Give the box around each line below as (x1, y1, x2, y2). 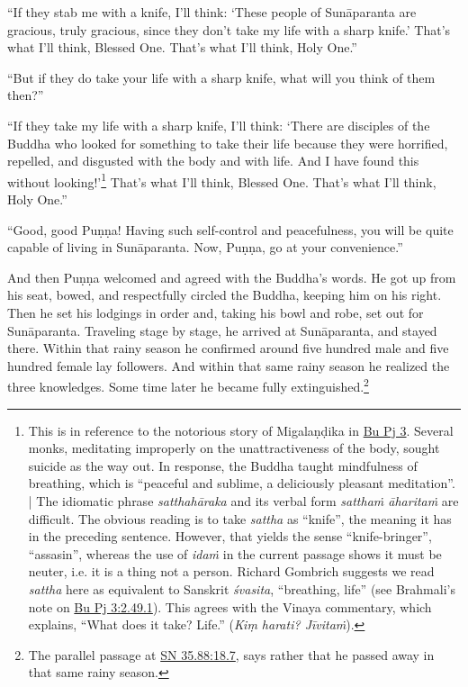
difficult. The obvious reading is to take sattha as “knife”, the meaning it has (28, 509, 452, 528)
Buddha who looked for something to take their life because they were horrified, (7, 133, 448, 152)
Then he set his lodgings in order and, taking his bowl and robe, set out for (7, 303, 424, 321)
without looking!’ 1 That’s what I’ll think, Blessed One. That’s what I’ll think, (7, 169, 436, 191)
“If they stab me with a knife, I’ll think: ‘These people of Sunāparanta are (7, 3, 417, 21)
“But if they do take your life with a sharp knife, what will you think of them (7, 68, 436, 86)
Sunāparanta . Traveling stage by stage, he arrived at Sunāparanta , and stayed (7, 321, 437, 339)
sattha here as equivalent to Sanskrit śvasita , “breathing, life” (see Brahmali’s (28, 579, 455, 598)
